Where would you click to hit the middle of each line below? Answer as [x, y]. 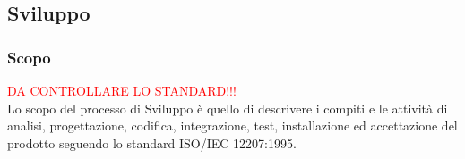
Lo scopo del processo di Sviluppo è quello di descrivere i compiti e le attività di [228, 108]
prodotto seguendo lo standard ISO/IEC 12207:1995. [152, 142]
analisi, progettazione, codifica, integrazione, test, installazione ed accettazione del [232, 126]
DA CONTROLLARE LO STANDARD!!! [122, 90]
